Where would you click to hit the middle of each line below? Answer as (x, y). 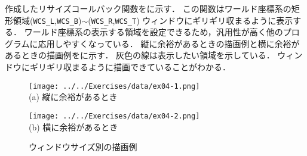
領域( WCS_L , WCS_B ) (47, 20)
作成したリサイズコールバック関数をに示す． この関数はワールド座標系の (148, 8)
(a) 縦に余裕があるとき (73, 97)
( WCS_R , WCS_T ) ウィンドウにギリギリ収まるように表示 (191, 20)
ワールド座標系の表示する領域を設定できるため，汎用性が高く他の (153, 32)
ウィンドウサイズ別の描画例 (83, 147)
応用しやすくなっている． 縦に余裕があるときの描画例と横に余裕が (169, 43)
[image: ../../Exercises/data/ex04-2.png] (114, 116)
